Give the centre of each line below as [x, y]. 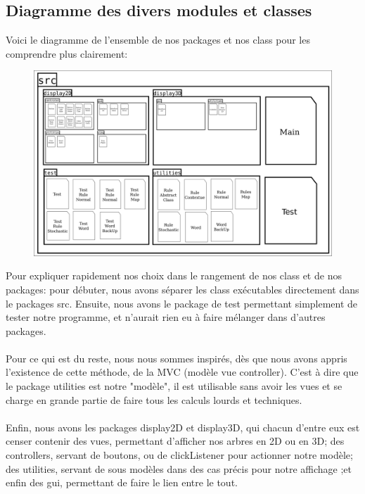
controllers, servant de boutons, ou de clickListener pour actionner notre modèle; [179, 455]
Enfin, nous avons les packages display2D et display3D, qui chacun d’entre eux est [183, 427]
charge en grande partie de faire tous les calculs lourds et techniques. [154, 399]
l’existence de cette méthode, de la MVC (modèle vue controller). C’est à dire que [182, 372]
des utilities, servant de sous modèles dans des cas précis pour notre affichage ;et [179, 468]
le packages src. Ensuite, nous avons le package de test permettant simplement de [182, 303]
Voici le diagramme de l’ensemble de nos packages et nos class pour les [158, 40]
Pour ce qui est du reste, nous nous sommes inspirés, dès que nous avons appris [177, 358]
